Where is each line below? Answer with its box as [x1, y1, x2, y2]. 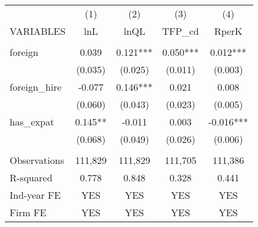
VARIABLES [10, 24, 66, 38]
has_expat [10, 115, 54, 129]
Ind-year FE [10, 188, 61, 202]
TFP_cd [162, 24, 199, 38]
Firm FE [10, 205, 47, 219]
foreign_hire [10, 80, 62, 94]
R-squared [10, 171, 53, 184]
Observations [10, 153, 64, 167]
